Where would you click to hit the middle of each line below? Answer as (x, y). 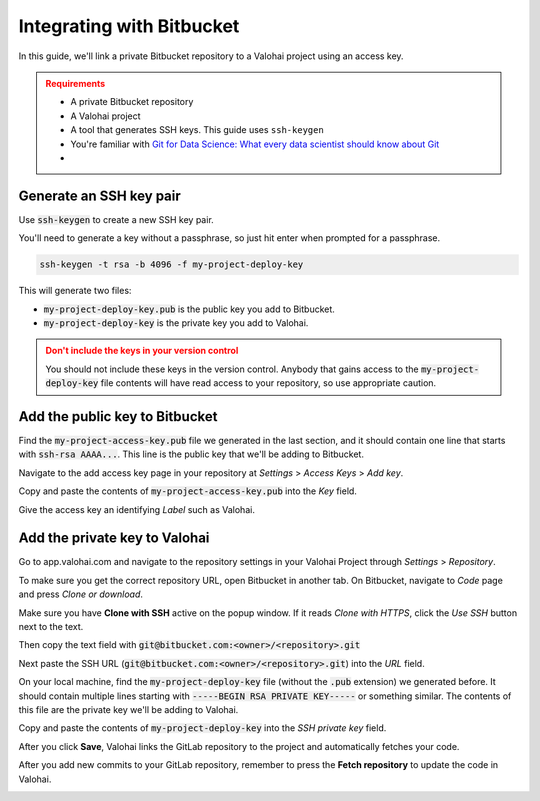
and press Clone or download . (81, 594)
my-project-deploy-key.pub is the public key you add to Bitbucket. (189, 309)
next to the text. (51, 627)
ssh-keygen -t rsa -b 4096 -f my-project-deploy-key (171, 264)
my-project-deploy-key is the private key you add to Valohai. (176, 322)
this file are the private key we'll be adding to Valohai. (128, 709)
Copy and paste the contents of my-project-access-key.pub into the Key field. (187, 491)
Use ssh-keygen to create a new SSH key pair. (116, 219)
